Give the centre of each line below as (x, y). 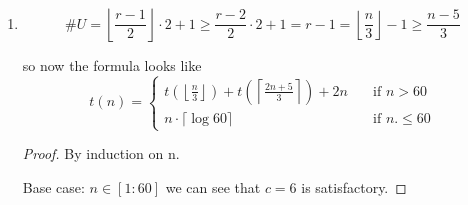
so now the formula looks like (112, 65)
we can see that (213, 186)
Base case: (53, 186)
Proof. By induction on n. (101, 153)
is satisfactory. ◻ (354, 186)
